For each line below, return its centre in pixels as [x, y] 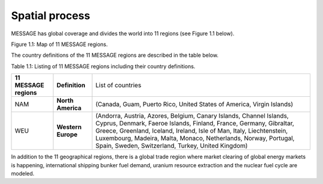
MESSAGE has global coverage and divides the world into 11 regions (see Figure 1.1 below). [123, 33]
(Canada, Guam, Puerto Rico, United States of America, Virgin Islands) [194, 105]
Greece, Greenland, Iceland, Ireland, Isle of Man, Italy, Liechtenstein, [192, 131]
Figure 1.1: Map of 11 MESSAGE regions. [59, 44]
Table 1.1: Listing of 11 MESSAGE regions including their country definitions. [103, 66]
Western [69, 127]
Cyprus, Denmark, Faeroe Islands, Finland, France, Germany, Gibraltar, [195, 124]
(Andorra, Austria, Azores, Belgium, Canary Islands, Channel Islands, [192, 116]
